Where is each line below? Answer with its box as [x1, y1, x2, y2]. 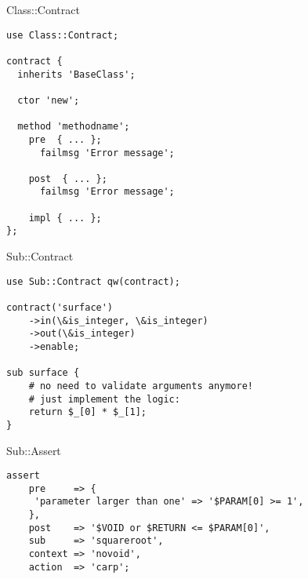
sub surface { [6, 367, 80, 379]
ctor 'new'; [17, 94, 80, 106]
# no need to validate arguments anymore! [28, 380, 253, 391]
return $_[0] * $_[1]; [28, 406, 147, 418]
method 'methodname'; [17, 121, 130, 133]
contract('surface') [6, 302, 114, 313]
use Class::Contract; [6, 29, 119, 41]
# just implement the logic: [28, 393, 180, 405]
